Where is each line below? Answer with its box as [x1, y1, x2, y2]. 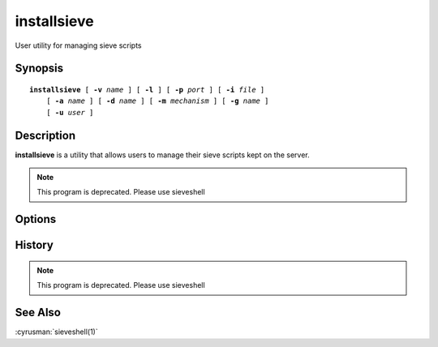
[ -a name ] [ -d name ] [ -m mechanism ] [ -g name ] [45, 96, 269, 105]
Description [15, 128, 76, 142]
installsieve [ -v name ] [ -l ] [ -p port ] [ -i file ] [29, 85, 265, 94]
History [15, 238, 54, 252]
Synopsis [15, 62, 64, 75]
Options [15, 212, 57, 226]
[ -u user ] [45, 108, 94, 117]
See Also [15, 306, 61, 319]
